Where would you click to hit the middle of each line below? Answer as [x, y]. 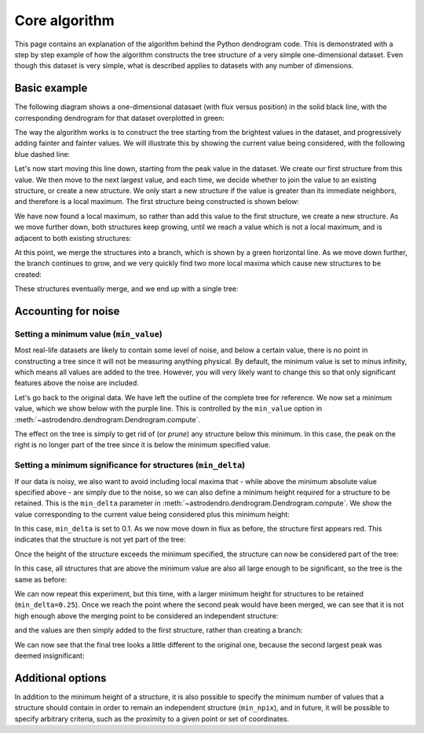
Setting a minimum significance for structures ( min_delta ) [130, 465]
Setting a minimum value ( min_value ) [88, 334]
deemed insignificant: [49, 655]
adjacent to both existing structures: [73, 238]
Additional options [60, 678]
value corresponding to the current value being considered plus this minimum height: [152, 514]
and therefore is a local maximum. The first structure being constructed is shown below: [157, 202]
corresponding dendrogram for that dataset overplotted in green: [120, 118]
